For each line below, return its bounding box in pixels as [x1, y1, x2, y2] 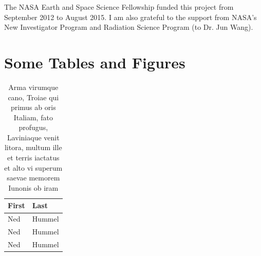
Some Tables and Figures [4, 51, 185, 72]
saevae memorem [7, 172, 60, 183]
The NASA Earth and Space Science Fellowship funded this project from [4, 2, 234, 12]
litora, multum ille [4, 142, 62, 153]
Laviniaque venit [7, 132, 60, 142]
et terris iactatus [7, 152, 60, 163]
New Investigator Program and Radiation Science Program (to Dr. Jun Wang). [4, 22, 253, 32]
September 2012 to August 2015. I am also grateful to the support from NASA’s [4, 11, 257, 22]
